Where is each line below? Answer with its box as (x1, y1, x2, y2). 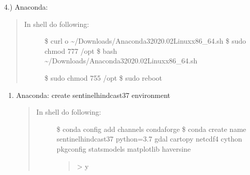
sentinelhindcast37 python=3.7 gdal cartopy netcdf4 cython (56, 133, 242, 144)
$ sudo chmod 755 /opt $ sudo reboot (44, 72, 162, 83)
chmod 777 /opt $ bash (44, 45, 117, 56)
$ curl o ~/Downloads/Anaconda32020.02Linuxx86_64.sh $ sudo (44, 36, 246, 46)
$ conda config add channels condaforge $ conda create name (56, 123, 246, 134)
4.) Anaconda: (4, 2, 48, 12)
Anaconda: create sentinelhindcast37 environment (16, 89, 170, 100)
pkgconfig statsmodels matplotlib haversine (56, 143, 191, 154)
